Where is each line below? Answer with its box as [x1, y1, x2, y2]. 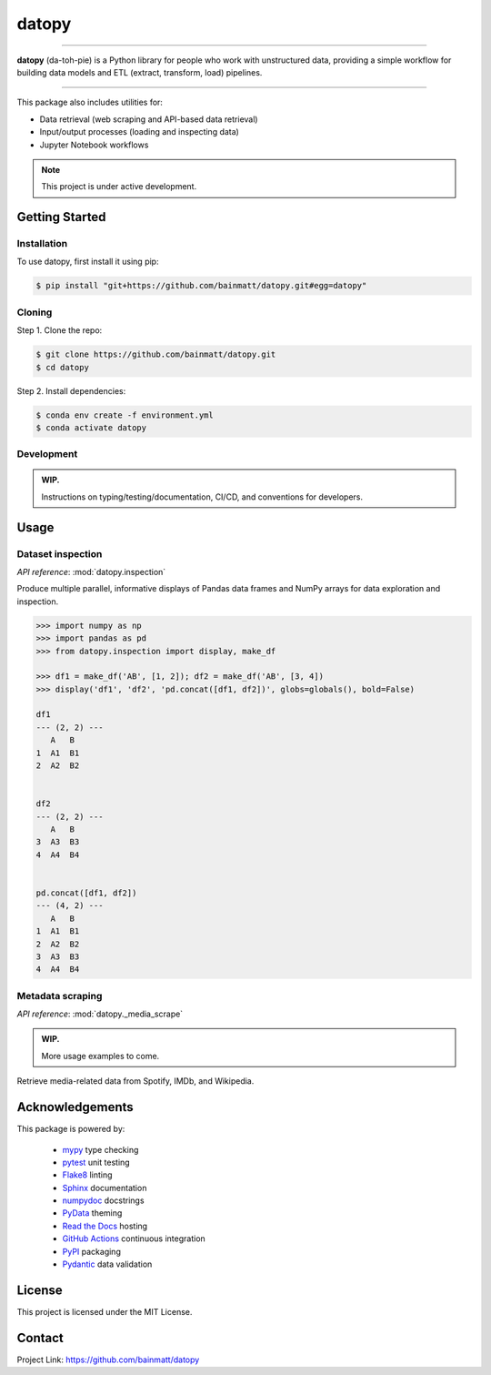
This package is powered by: [16, 1124, 125, 1135]
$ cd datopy [35, 362, 90, 372]
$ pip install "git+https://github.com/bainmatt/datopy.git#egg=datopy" [35, 280, 367, 291]
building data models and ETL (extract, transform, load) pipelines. [16, 66, 263, 77]
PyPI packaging [62, 1246, 122, 1257]
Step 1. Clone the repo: [16, 325, 103, 336]
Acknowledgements [16, 1099, 134, 1115]
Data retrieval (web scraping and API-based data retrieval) [39, 114, 258, 125]
